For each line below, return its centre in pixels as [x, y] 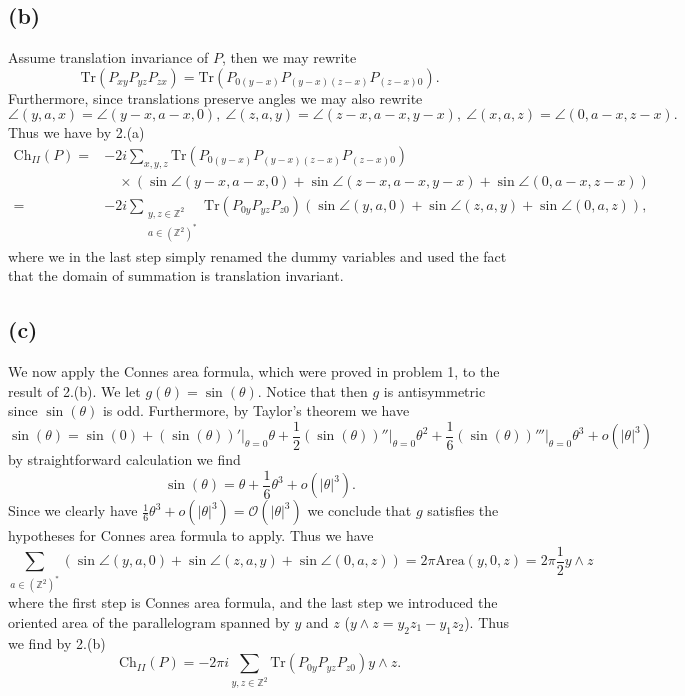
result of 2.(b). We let [74, 390]
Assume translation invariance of [108, 57]
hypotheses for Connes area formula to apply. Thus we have [191, 535]
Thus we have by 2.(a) [76, 132]
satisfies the [463, 510]
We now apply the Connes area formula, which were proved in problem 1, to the [254, 371]
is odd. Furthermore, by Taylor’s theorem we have [256, 410]
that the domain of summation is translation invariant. [176, 275]
